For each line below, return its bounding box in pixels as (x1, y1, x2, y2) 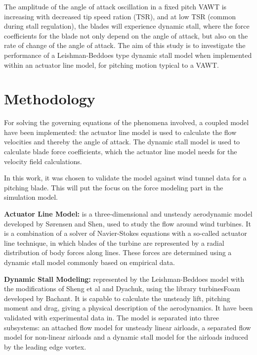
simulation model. (4, 192, 58, 202)
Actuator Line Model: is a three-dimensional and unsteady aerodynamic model (4, 209, 253, 219)
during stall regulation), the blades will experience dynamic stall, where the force (4, 21, 250, 31)
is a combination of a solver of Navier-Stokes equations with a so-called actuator (4, 228, 247, 238)
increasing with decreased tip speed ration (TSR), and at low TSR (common (4, 11, 236, 21)
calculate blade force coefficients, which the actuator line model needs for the (4, 146, 237, 157)
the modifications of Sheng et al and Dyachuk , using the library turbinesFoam (4, 283, 240, 294)
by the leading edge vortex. (4, 341, 86, 352)
